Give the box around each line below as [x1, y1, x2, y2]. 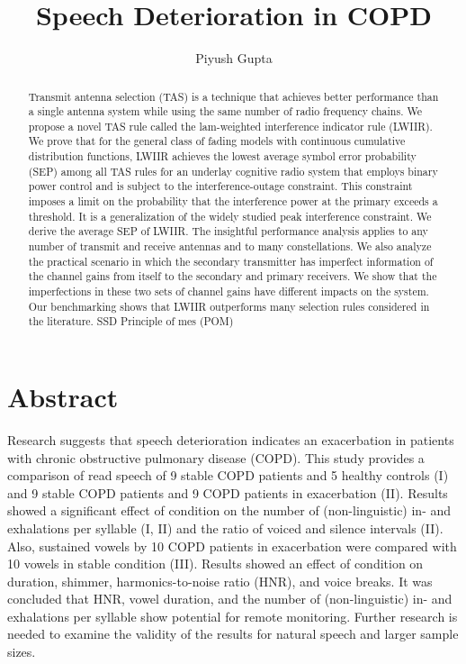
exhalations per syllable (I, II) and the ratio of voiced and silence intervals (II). [7, 518, 444, 537]
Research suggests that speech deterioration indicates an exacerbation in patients [7, 430, 454, 449]
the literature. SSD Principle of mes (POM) [28, 314, 234, 329]
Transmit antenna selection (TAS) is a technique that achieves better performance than [28, 88, 439, 104]
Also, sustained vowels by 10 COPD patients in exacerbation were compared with [7, 536, 457, 555]
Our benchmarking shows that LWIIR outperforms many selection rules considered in [28, 298, 430, 314]
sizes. [7, 642, 36, 661]
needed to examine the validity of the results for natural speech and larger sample [7, 624, 459, 643]
